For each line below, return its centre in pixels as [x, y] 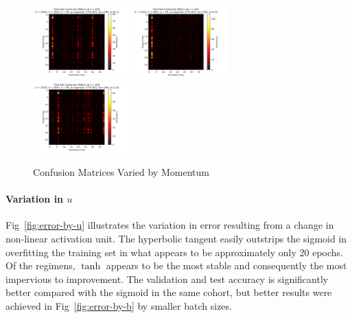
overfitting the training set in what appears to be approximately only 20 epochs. [174, 252]
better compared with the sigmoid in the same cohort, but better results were [169, 292]
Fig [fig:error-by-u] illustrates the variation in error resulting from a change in [170, 225]
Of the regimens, [40, 265]
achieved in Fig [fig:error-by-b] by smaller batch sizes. [119, 305]
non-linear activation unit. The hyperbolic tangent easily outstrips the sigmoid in [176, 239]
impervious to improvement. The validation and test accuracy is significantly [167, 279]
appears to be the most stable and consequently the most [226, 265]
